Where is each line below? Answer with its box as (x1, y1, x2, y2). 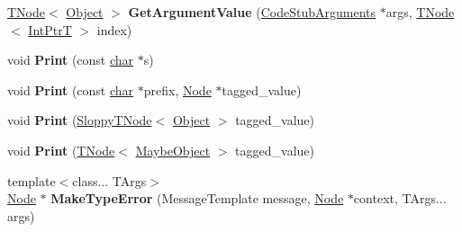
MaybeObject (135, 140, 211, 159)
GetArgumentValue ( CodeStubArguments (128, 3, 376, 21)
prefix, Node (143, 80, 212, 99)
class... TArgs (72, 171, 147, 190)
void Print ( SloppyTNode (7, 111, 152, 129)
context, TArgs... (353, 189, 447, 208)
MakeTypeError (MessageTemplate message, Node (50, 189, 344, 208)
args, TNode (385, 3, 455, 21)
